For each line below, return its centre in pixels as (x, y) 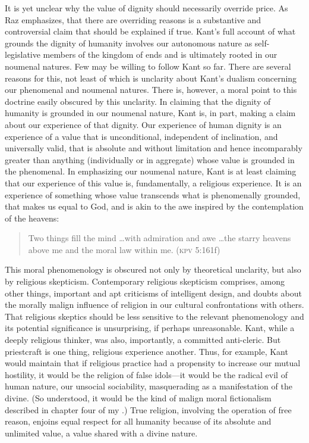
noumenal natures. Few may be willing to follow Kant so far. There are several (148, 66)
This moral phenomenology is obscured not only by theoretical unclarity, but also (153, 269)
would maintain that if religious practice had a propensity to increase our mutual (153, 363)
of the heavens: (32, 218)
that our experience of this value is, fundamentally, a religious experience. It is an (153, 182)
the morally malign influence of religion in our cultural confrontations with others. (154, 305)
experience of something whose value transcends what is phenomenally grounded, (153, 194)
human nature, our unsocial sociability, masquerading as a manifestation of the (149, 386)
